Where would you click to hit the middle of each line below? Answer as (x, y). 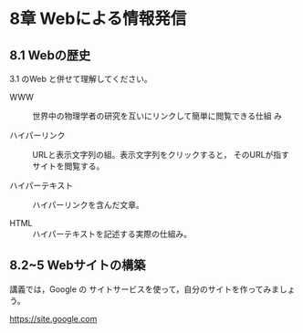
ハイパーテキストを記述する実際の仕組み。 (112, 234)
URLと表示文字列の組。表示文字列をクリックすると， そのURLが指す (161, 155)
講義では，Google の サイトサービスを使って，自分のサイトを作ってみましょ (152, 289)
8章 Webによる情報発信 (98, 19)
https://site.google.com (53, 318)
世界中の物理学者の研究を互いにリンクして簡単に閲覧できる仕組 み (157, 116)
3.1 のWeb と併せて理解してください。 (81, 79)
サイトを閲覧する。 (68, 166)
